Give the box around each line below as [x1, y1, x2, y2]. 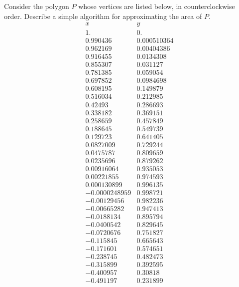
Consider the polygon [4, 1, 69, 11]
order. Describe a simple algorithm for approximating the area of [4, 10, 202, 21]
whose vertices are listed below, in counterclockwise [78, 1, 235, 11]
